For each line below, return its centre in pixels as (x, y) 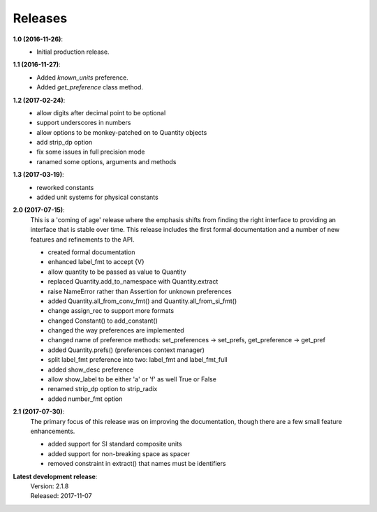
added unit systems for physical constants (97, 197)
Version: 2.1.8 (50, 486)
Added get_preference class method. (90, 87)
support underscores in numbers (84, 123)
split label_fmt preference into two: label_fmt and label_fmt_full (138, 360)
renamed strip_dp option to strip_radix (103, 389)
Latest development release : (55, 476)
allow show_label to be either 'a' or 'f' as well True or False (132, 379)
